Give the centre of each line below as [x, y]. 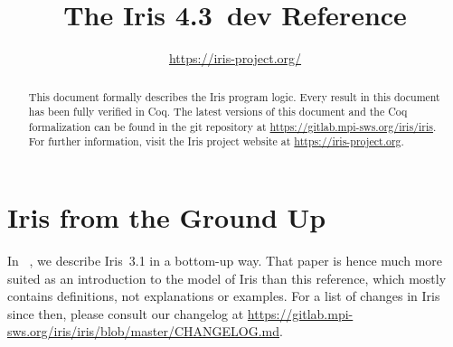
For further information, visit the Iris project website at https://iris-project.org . [216, 141]
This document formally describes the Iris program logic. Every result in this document [234, 96]
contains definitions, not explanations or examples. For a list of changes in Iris [224, 296]
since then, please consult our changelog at [126, 313]
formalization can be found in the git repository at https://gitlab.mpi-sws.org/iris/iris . [232, 126]
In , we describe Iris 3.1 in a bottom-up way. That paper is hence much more [225, 261]
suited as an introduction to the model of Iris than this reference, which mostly [227, 278]
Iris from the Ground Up [167, 217]
